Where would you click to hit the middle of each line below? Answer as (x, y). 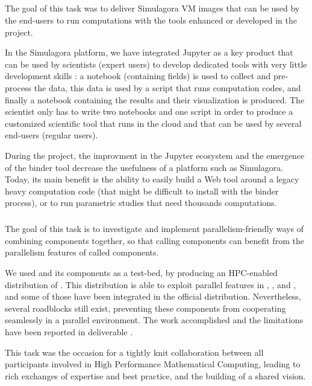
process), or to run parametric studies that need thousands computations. (141, 203)
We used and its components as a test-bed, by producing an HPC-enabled (141, 273)
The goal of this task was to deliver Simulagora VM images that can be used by (152, 8)
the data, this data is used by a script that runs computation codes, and (167, 87)
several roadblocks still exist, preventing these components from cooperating (145, 308)
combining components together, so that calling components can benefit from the (154, 240)
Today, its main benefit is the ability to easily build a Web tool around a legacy (152, 179)
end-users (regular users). (51, 135)
